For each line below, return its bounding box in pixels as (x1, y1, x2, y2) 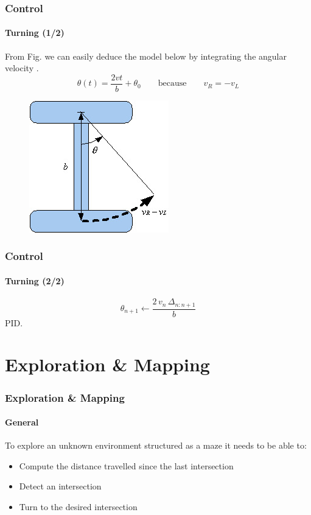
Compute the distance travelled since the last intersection (19, 459, 234, 472)
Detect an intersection (19, 480, 102, 492)
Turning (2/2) (5, 274, 65, 287)
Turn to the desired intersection (19, 500, 138, 513)
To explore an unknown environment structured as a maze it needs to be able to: (5, 439, 307, 452)
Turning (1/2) (5, 26, 65, 39)
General (5, 416, 39, 429)
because (158, 79, 187, 88)
